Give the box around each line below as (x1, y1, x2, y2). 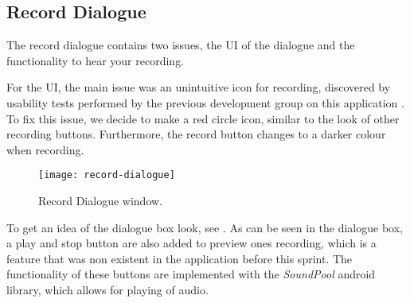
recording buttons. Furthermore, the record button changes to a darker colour (6, 126, 386, 142)
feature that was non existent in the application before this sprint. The (6, 250, 353, 266)
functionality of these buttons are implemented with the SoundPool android (6, 266, 376, 282)
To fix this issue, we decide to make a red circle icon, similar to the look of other (6, 110, 400, 126)
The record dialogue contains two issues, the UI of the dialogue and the (6, 37, 355, 53)
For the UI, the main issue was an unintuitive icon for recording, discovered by (6, 79, 391, 95)
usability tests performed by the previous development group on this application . (6, 94, 404, 111)
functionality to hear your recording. (6, 52, 185, 68)
